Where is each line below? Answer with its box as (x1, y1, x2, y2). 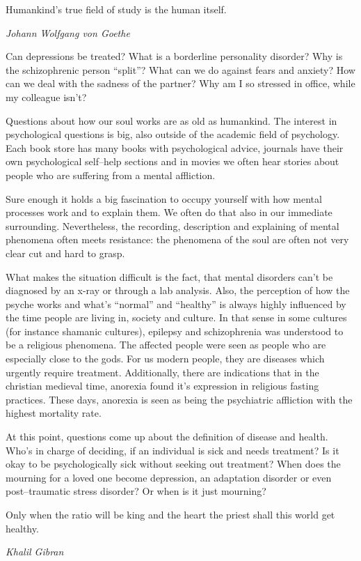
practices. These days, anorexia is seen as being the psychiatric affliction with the (6, 392, 353, 406)
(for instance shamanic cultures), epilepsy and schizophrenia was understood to (6, 323, 344, 338)
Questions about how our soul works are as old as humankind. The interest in (6, 113, 337, 128)
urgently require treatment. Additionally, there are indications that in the (6, 364, 319, 379)
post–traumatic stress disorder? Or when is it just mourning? (6, 484, 266, 498)
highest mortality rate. (6, 406, 102, 420)
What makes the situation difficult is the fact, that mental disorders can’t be (6, 269, 333, 284)
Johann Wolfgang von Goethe (6, 25, 130, 40)
